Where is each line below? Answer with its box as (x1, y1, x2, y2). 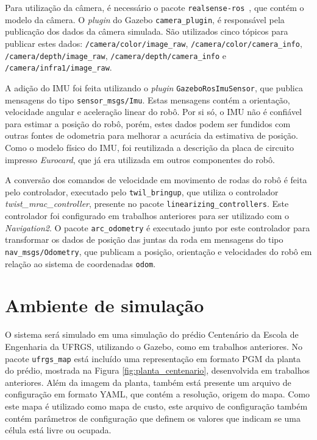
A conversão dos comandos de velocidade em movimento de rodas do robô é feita (5, 173, 307, 186)
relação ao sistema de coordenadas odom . (5, 257, 156, 270)
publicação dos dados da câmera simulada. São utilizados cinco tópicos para (5, 25, 288, 38)
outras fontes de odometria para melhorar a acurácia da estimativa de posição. (5, 129, 298, 142)
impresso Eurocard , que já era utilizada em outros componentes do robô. (5, 153, 275, 166)
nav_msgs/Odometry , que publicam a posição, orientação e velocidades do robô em (5, 245, 312, 257)
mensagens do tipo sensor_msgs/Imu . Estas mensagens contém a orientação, (5, 93, 290, 106)
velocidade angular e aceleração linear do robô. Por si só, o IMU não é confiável (5, 105, 302, 118)
